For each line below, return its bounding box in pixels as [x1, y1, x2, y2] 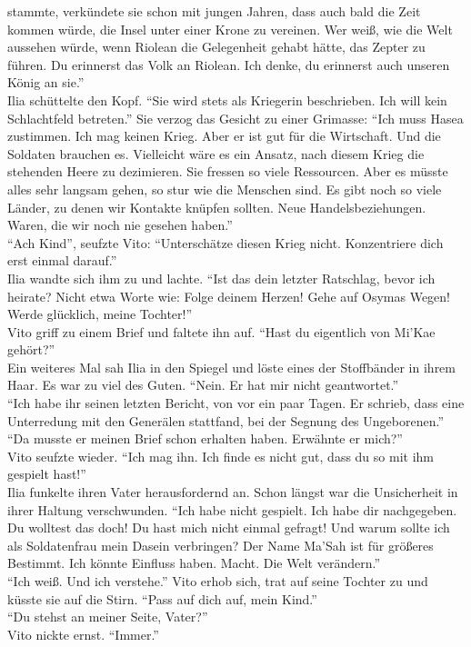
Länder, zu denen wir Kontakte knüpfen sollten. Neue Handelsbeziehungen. [7, 197, 426, 216]
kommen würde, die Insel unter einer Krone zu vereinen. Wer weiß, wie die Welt [7, 19, 453, 38]
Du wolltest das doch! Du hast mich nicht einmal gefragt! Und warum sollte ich [7, 518, 450, 537]
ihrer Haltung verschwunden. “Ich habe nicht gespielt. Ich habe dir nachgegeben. [7, 500, 457, 519]
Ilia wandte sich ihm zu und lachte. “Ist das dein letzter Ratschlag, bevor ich [7, 268, 436, 287]
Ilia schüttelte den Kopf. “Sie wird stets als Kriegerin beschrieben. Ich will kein [7, 90, 447, 109]
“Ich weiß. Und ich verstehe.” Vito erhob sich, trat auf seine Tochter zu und [7, 572, 428, 590]
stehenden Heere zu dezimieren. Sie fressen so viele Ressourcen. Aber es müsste [7, 162, 448, 181]
